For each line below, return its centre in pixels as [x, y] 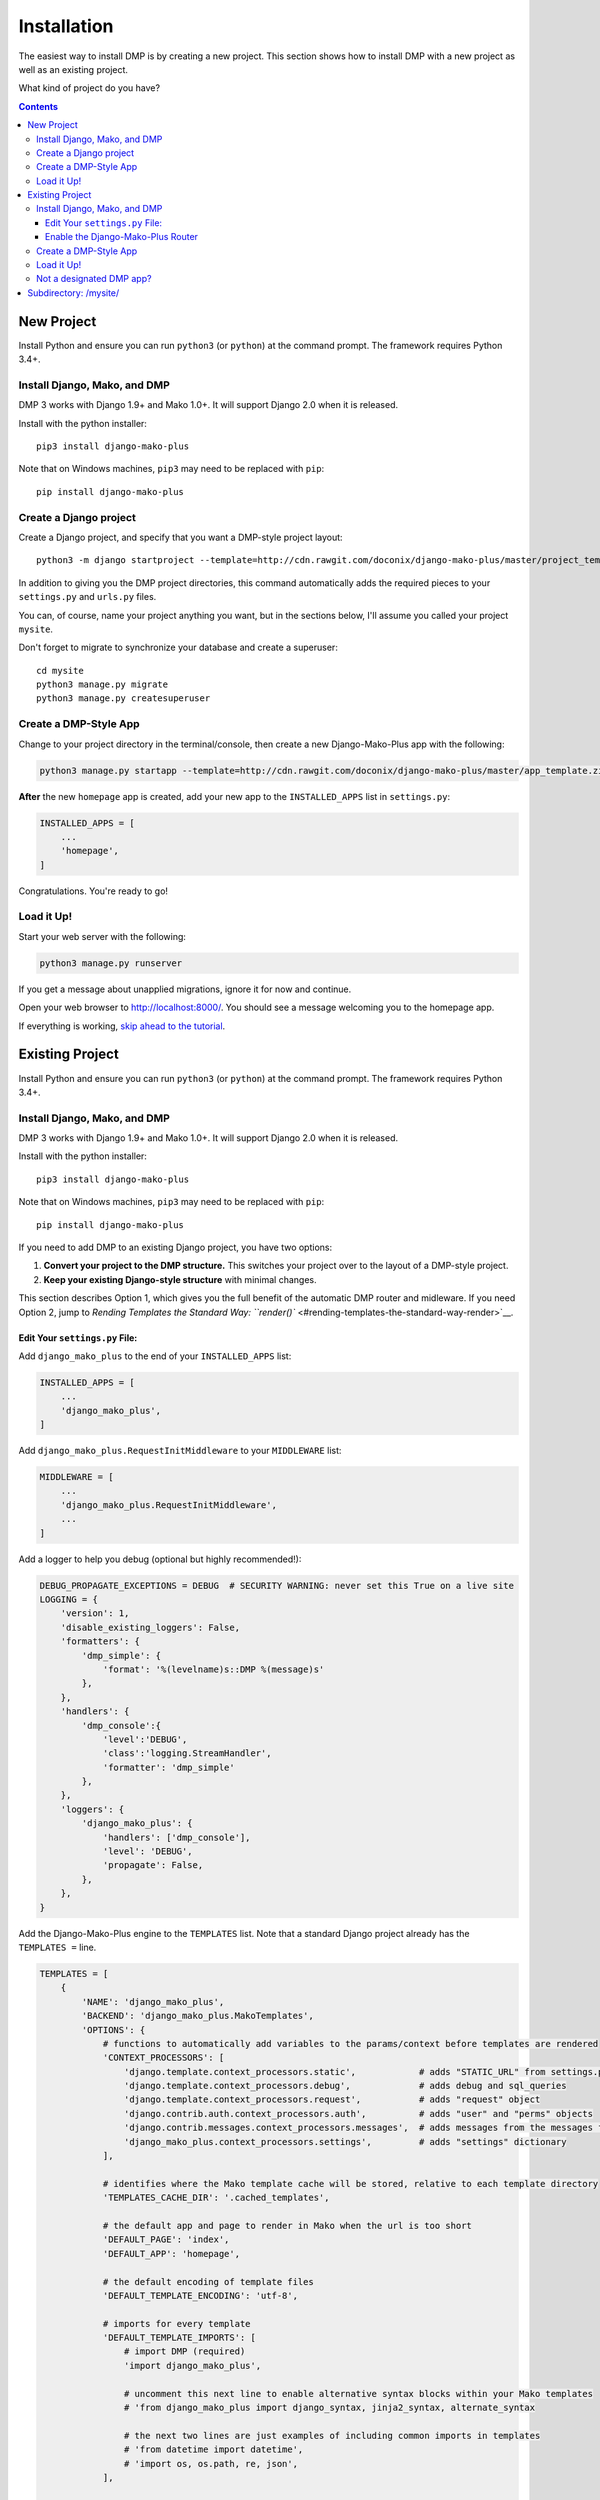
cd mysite [60, 670]
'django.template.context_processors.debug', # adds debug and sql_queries [345, 2086]
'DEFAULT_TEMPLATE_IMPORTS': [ [179, 2338]
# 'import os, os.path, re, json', [211, 2463]
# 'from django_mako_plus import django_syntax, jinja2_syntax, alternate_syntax [329, 2408]
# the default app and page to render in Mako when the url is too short [287, 2225]
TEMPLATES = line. [57, 1947]
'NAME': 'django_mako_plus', [153, 2001]
